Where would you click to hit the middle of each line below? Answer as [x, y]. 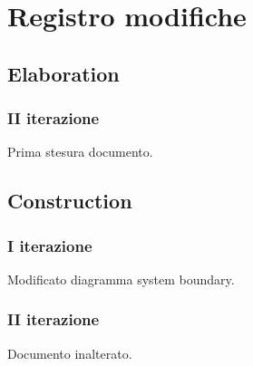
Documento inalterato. [70, 353]
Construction [70, 201]
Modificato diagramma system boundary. [121, 279]
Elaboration [63, 73]
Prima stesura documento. [80, 152]
